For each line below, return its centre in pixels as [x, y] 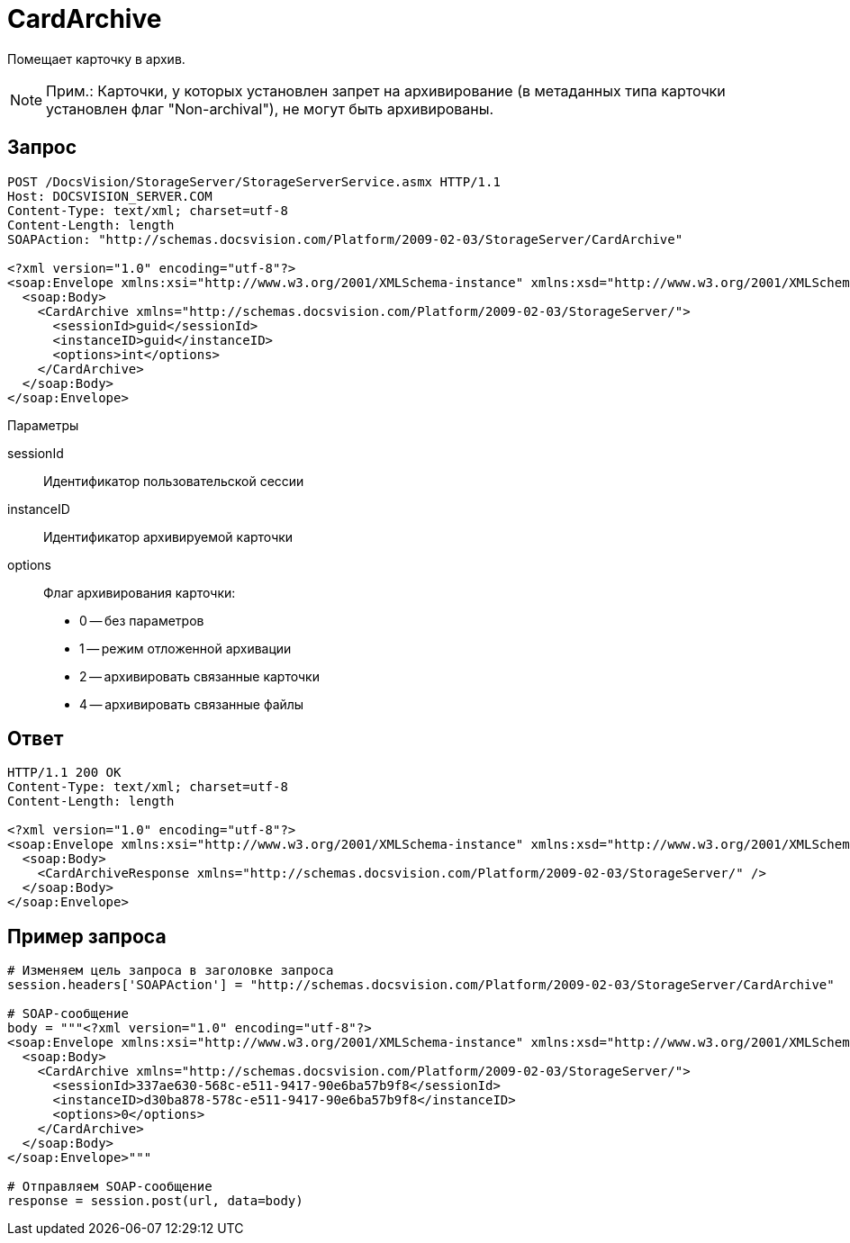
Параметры [43, 425]
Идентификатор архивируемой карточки [168, 536]
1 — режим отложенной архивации [185, 648]
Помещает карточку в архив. [96, 59]
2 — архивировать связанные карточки [199, 676]
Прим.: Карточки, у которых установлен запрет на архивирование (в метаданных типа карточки [386, 90]
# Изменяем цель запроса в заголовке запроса [171, 971]
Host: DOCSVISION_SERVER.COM [110, 196]
